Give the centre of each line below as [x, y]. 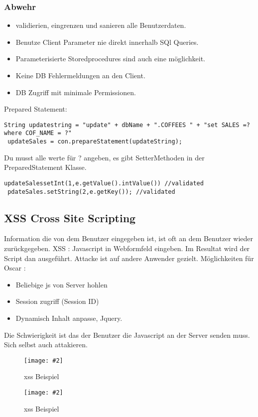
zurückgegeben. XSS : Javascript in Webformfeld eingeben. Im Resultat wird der [127, 248]
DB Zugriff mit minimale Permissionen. [76, 92]
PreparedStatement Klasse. [45, 167]
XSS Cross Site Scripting [70, 217]
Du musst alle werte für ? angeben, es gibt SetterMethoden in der [104, 157]
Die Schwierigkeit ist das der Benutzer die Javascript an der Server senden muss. [127, 335]
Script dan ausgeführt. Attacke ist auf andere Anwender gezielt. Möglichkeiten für [129, 258]
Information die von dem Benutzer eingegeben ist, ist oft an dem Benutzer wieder [129, 238]
